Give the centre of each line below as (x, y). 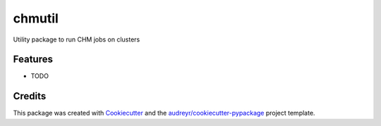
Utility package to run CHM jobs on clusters (77, 39)
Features (33, 59)
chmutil (36, 18)
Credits (30, 96)
